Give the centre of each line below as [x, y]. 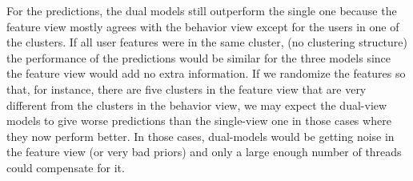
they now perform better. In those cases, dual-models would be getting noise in [200, 136]
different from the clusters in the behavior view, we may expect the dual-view [197, 105]
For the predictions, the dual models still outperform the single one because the [202, 10]
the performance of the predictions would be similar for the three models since [199, 57]
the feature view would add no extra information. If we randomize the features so [206, 73]
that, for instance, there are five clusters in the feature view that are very [186, 88]
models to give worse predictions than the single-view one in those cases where [199, 121]
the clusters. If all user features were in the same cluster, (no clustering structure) [207, 42]
